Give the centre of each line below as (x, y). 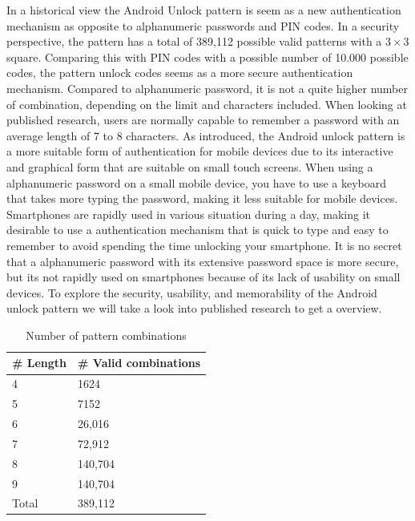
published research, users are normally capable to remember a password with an (203, 120)
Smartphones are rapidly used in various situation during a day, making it (189, 214)
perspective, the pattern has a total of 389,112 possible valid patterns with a (194, 41)
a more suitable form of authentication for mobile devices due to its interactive (200, 151)
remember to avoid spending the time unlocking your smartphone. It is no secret (204, 245)
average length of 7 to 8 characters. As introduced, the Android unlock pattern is (206, 135)
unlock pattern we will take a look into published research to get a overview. (194, 308)
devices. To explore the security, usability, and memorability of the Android (192, 292)
